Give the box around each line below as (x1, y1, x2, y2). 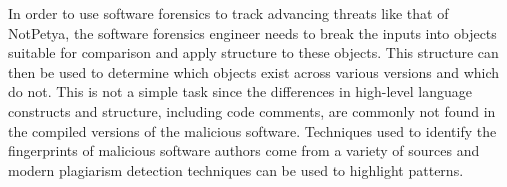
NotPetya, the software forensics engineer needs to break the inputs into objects (8, 22, 497, 43)
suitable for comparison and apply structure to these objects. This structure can (8, 42, 499, 63)
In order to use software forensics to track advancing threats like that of (8, 3, 449, 23)
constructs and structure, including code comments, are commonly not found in (8, 100, 496, 121)
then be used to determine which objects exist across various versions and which (8, 61, 500, 82)
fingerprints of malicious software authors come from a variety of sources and (8, 140, 480, 161)
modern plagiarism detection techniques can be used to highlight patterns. (8, 159, 464, 180)
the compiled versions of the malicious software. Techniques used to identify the (8, 120, 497, 141)
